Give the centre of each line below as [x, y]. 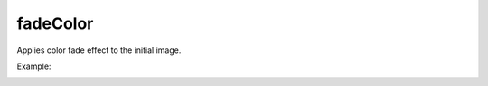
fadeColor [55, 23]
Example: [34, 66]
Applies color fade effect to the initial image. [99, 50]
